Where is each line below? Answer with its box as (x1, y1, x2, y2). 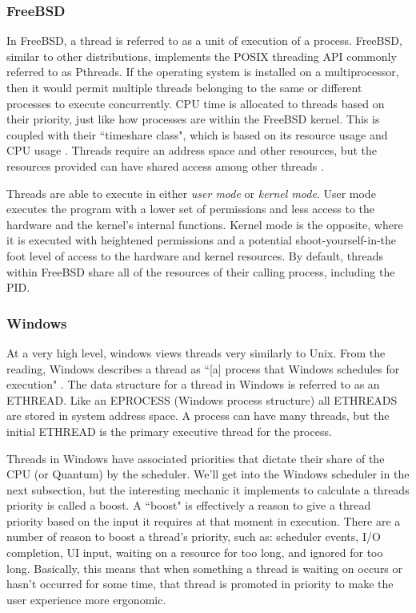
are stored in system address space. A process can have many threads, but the (6, 407, 390, 424)
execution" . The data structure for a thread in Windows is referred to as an (6, 376, 380, 393)
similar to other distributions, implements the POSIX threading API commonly (6, 47, 397, 64)
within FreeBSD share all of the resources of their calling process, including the (6, 263, 395, 280)
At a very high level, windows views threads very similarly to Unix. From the (6, 344, 386, 361)
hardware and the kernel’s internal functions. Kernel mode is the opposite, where (6, 216, 403, 232)
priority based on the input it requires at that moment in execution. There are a (6, 512, 401, 529)
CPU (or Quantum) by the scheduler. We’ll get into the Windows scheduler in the (6, 466, 410, 482)
